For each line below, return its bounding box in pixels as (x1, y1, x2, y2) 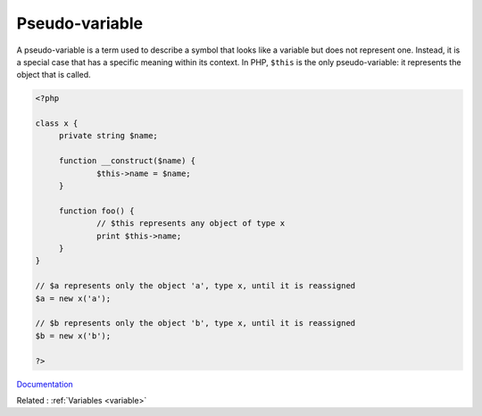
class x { (35, 119, 79, 129)
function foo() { (58, 205, 135, 216)
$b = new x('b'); (35, 330, 112, 341)
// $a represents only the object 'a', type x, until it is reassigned (35, 281, 356, 291)
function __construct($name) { (58, 156, 196, 166)
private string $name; (58, 130, 158, 141)
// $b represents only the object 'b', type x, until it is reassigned (35, 318, 356, 329)
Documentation (16, 379, 73, 389)
